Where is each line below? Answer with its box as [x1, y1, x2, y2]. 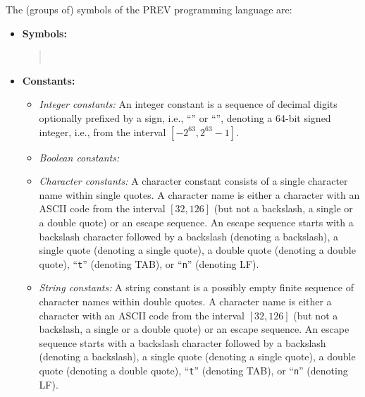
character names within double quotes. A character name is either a [39, 293, 332, 308]
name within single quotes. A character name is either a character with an [39, 187, 360, 202]
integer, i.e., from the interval [39, 124, 166, 139]
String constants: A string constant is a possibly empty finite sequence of [39, 280, 354, 295]
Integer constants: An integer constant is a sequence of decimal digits [39, 97, 338, 111]
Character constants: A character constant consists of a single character [39, 173, 348, 188]
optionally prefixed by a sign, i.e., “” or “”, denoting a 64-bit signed [39, 110, 331, 125]
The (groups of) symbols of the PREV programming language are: [6, 2, 292, 16]
